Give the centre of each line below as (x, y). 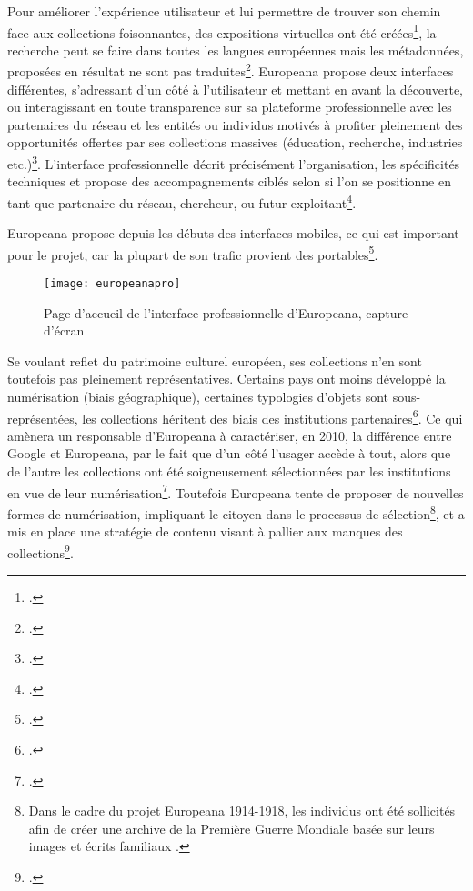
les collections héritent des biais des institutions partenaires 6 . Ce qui (272, 416)
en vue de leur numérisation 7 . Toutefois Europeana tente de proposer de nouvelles (236, 491)
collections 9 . (40, 551)
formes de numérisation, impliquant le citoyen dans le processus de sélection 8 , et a (236, 512)
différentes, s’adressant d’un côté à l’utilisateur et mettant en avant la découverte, (236, 89)
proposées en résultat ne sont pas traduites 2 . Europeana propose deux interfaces (231, 70)
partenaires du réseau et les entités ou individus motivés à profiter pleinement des (235, 124)
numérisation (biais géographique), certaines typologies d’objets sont (198, 397)
